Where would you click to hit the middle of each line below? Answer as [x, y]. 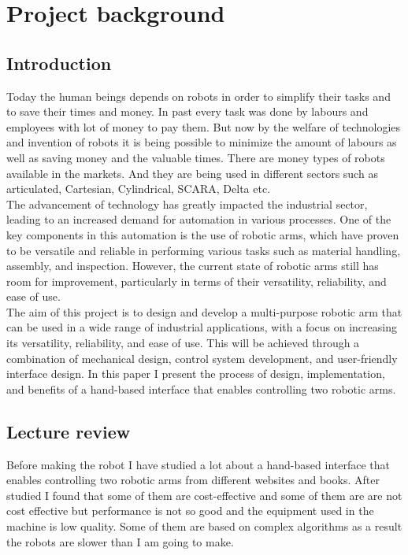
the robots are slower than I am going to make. [120, 541]
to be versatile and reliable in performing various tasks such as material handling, [204, 250]
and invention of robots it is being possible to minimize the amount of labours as [202, 142]
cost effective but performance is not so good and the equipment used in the [190, 511]
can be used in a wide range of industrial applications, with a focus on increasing [202, 327]
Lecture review [69, 431]
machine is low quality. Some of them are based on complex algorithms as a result [204, 526]
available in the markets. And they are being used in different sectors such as [192, 173]
